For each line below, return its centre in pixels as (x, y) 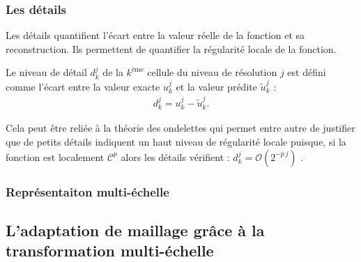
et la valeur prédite (216, 86)
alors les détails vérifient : (175, 156)
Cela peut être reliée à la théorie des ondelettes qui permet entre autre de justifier (180, 128)
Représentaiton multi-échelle (87, 191)
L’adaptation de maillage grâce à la (135, 230)
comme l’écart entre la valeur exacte (83, 86)
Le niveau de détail (46, 72)
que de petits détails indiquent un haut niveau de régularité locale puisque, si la (176, 142)
